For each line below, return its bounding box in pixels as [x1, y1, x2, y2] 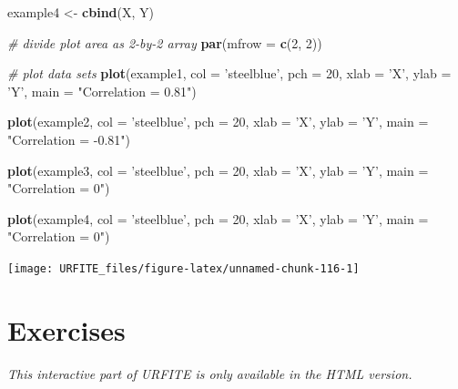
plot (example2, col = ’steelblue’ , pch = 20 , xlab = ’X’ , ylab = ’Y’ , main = [7, 112, 429, 131]
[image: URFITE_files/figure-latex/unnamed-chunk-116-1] [7, 261, 360, 275]
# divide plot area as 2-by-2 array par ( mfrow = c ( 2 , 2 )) [7, 33, 322, 52]
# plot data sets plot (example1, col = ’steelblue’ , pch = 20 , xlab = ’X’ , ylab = [7, 64, 452, 83]
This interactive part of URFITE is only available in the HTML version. [7, 363, 412, 383]
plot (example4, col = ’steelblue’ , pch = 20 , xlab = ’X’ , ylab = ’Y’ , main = [7, 209, 429, 228]
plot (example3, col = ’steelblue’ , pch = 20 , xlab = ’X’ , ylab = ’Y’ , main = [7, 160, 429, 179]
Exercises [7, 311, 126, 348]
